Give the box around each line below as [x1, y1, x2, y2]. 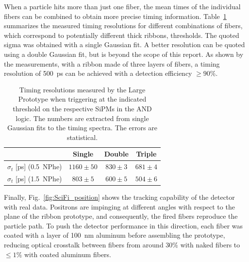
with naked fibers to [180, 240, 240, 250]
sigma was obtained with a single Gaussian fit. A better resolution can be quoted [4, 39, 245, 50]
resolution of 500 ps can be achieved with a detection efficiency [4, 68, 192, 78]
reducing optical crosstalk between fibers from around [4, 240, 164, 250]
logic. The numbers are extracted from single [16, 113, 149, 123]
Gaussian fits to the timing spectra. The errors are [7, 122, 157, 133]
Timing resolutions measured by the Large [19, 84, 146, 94]
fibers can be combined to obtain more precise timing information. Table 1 [4, 11, 227, 21]
